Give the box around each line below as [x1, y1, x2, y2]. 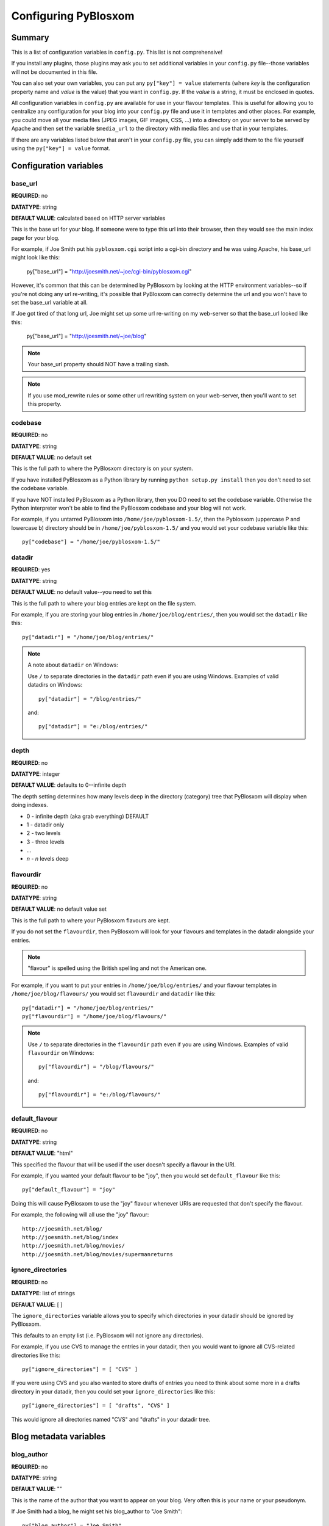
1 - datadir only [26, 821, 65, 828]
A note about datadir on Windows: [27, 661, 119, 668]
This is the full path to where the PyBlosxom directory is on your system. [11, 465, 193, 472]
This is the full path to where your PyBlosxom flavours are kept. [11, 916, 171, 924]
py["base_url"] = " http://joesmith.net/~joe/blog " [26, 333, 147, 340]
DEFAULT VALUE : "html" [11, 1149, 73, 1157]
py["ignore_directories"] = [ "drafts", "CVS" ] [22, 1402, 170, 1409]
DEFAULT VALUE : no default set [11, 454, 92, 461]
